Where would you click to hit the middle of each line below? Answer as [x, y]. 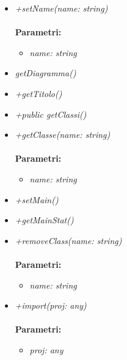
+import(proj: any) [51, 305]
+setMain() [37, 199]
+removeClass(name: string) [68, 240]
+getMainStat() [44, 220]
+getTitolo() [38, 93]
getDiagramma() [45, 73]
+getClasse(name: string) [63, 135]
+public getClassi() [51, 114]
